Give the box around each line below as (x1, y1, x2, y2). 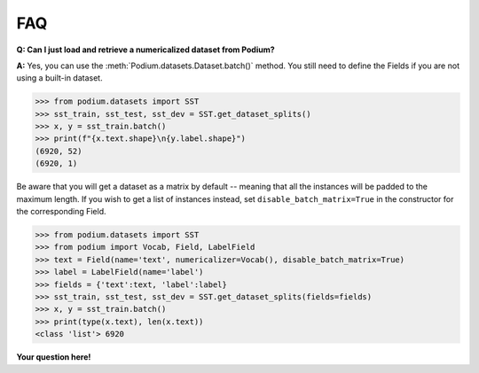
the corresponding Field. (16, 206, 106, 217)
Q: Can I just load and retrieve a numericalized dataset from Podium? (16, 44, 275, 55)
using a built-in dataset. (16, 73, 103, 83)
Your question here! (16, 352, 91, 362)
